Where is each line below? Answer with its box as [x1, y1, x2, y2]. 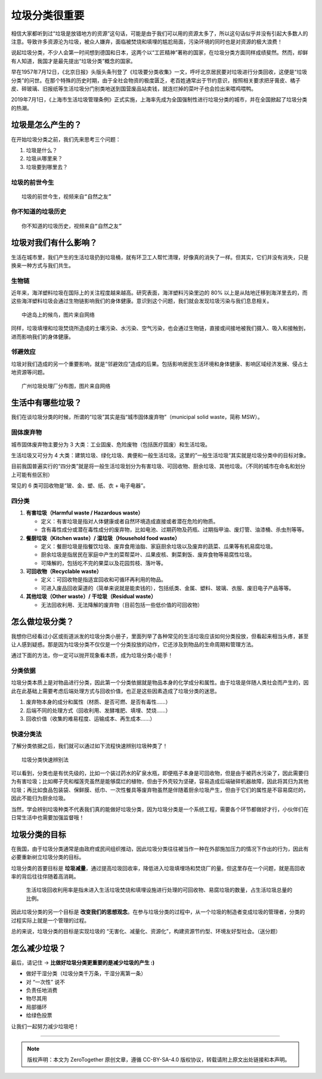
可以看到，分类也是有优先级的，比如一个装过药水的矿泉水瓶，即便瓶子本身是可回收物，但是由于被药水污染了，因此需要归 [11, 769, 309, 776]
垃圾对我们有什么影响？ [11, 238, 98, 248]
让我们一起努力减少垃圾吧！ [11, 1022, 79, 1029]
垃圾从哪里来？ [26, 155, 63, 162]
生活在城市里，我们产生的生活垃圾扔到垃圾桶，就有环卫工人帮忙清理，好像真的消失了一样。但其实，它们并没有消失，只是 [11, 254, 309, 261]
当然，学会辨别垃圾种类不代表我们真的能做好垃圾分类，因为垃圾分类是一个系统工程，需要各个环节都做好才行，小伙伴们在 [11, 806, 309, 813]
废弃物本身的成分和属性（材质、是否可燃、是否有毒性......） [26, 698, 171, 705]
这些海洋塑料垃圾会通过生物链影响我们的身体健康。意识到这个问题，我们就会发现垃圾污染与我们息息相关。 [11, 297, 273, 304]
